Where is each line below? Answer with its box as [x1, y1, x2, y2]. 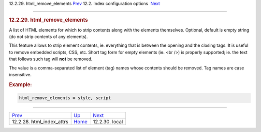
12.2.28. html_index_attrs [12, 119, 69, 125]
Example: [9, 81, 32, 88]
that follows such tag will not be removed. [9, 56, 93, 62]
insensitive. [9, 72, 32, 77]
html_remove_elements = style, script [19, 95, 111, 101]
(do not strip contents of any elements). [9, 34, 88, 40]
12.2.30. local [92, 119, 123, 125]
